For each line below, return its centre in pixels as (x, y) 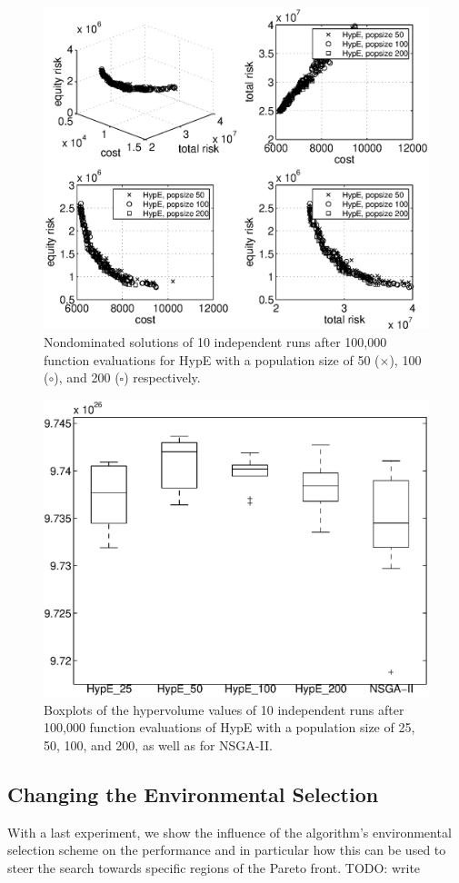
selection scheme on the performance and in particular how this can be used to (227, 850)
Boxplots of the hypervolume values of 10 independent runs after (224, 709)
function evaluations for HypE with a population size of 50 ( (212, 359)
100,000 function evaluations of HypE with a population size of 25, (229, 727)
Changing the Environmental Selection (193, 794)
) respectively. (162, 377)
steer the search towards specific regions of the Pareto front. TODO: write (214, 867)
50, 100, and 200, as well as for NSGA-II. (158, 744)
